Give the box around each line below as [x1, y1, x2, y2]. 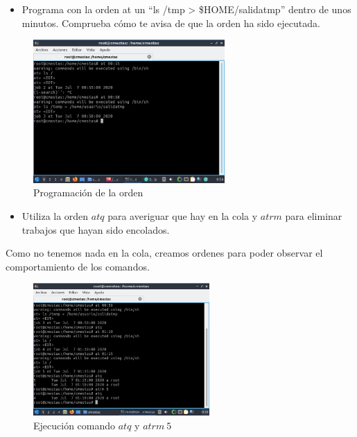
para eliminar [285, 209, 342, 223]
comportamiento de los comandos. [6, 259, 150, 273]
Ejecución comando [33, 418, 116, 432]
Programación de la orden [33, 185, 143, 200]
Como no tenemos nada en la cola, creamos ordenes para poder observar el [6, 246, 323, 260]
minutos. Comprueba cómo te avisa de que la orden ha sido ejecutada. [21, 15, 320, 30]
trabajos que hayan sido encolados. [21, 222, 170, 237]
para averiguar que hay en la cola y [107, 209, 258, 223]
